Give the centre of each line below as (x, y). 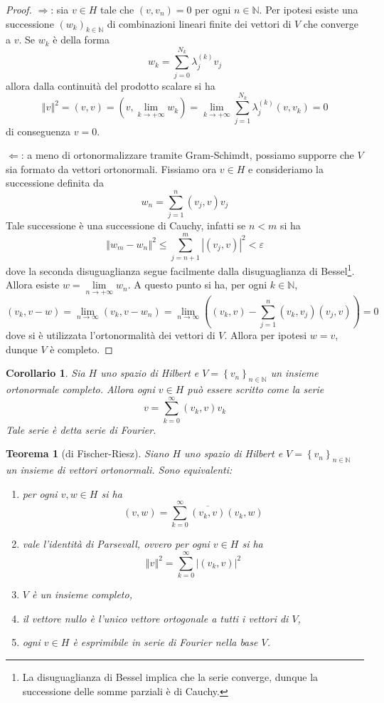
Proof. (19, 9)
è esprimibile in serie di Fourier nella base (165, 642)
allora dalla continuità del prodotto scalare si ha (111, 85)
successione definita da (55, 183)
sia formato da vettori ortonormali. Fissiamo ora (111, 168)
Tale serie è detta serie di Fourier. (81, 429)
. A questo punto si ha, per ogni (197, 285)
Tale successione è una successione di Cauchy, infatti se (126, 225)
